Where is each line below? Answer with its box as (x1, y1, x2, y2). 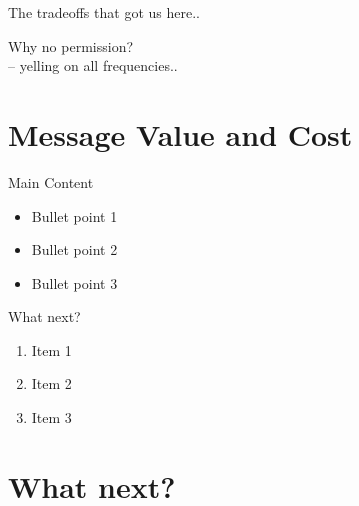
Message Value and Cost (8, 113, 353, 154)
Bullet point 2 (31, 239, 118, 260)
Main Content (8, 171, 94, 192)
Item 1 (31, 339, 72, 360)
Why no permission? (8, 35, 134, 56)
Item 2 (31, 373, 72, 394)
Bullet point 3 (31, 272, 118, 293)
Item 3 (31, 407, 72, 428)
